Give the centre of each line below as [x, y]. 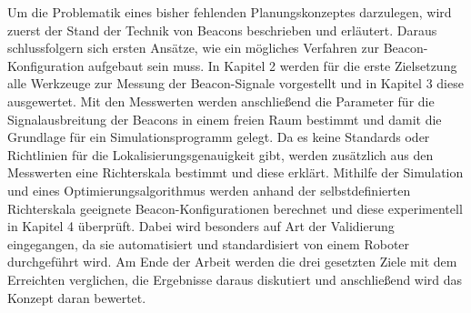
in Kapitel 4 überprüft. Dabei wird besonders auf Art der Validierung [201, 226]
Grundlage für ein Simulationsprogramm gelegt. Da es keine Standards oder [219, 137]
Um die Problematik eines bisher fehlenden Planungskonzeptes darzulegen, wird [230, 12]
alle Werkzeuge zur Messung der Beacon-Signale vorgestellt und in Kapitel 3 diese [235, 83]
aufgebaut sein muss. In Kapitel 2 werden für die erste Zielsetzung [273, 65]
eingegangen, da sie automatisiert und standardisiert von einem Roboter [209, 243]
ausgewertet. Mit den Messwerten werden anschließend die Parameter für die [221, 101]
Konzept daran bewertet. [77, 297]
